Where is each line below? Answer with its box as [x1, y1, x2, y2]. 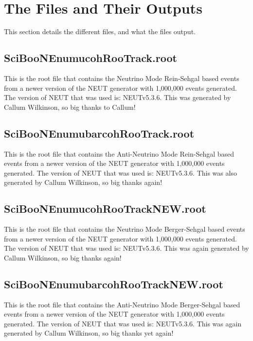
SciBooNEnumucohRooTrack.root [4, 50, 177, 65]
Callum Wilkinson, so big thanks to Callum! [4, 101, 136, 112]
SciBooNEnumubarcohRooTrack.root [4, 125, 195, 140]
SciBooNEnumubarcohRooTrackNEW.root [4, 276, 223, 291]
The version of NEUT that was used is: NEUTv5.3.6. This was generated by [4, 92, 231, 102]
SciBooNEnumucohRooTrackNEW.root [4, 201, 206, 216]
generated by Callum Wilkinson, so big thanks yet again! [4, 328, 174, 338]
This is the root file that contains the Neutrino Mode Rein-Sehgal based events [4, 73, 239, 83]
